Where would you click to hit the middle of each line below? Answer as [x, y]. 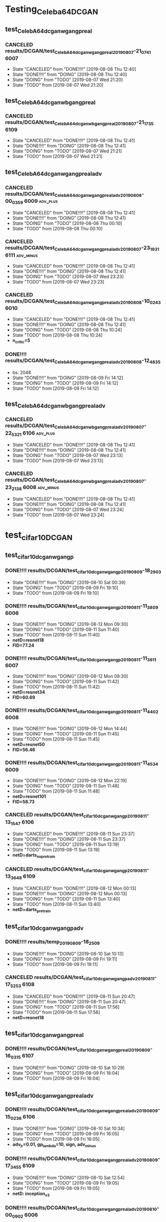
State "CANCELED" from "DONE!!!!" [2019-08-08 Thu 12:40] [74, 69]
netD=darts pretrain [32, 910]
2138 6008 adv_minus [35, 487]
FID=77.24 [23, 645]
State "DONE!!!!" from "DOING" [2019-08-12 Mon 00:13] [70, 894]
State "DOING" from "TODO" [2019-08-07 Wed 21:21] [67, 151]
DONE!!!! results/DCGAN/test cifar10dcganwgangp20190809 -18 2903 [83, 571]
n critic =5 [21, 341]
